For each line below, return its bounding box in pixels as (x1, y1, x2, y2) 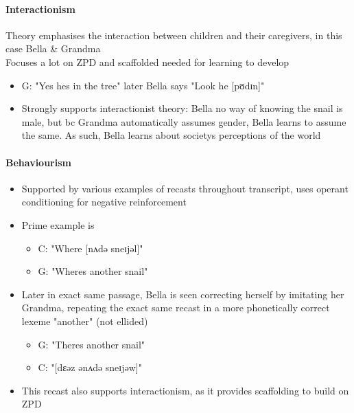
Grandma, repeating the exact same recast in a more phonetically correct (21, 300, 330, 315)
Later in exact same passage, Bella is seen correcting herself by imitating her (21, 287, 344, 301)
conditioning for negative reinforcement (21, 194, 187, 209)
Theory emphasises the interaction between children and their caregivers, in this (5, 27, 342, 42)
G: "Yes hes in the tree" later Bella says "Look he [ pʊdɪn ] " (21, 78, 265, 92)
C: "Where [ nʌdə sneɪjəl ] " (38, 241, 143, 255)
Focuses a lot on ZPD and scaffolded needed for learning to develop (5, 54, 290, 69)
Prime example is (21, 217, 95, 232)
